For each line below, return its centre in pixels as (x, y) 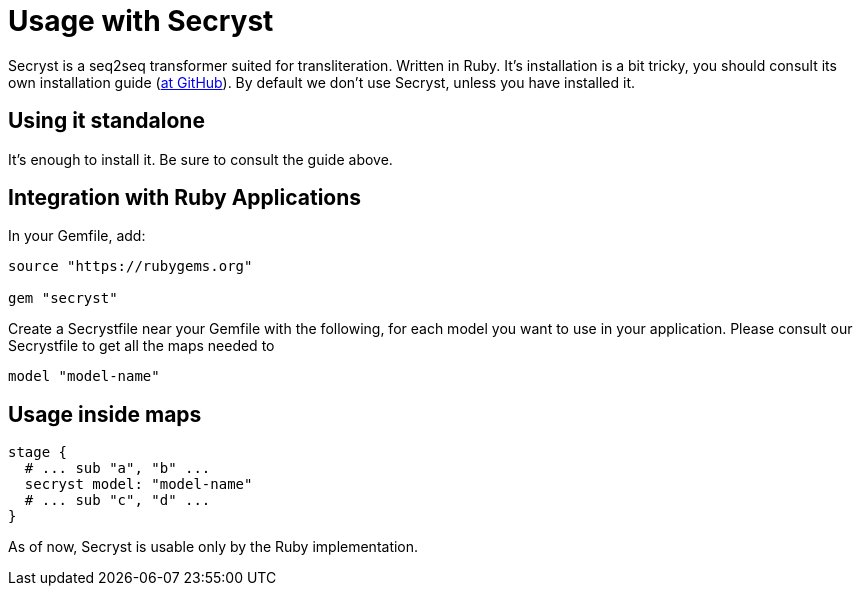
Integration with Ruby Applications (185, 198)
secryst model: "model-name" (138, 484)
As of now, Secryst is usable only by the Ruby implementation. (213, 547)
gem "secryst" (63, 298)
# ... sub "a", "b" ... (117, 468)
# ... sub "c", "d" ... (117, 500)
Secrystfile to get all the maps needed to (141, 346)
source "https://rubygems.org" (130, 266)
